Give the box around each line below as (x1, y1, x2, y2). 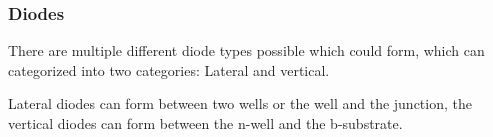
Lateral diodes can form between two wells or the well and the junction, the (8, 93, 472, 114)
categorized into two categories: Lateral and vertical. (8, 59, 330, 80)
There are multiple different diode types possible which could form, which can (8, 40, 485, 61)
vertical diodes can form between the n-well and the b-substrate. (8, 113, 403, 133)
